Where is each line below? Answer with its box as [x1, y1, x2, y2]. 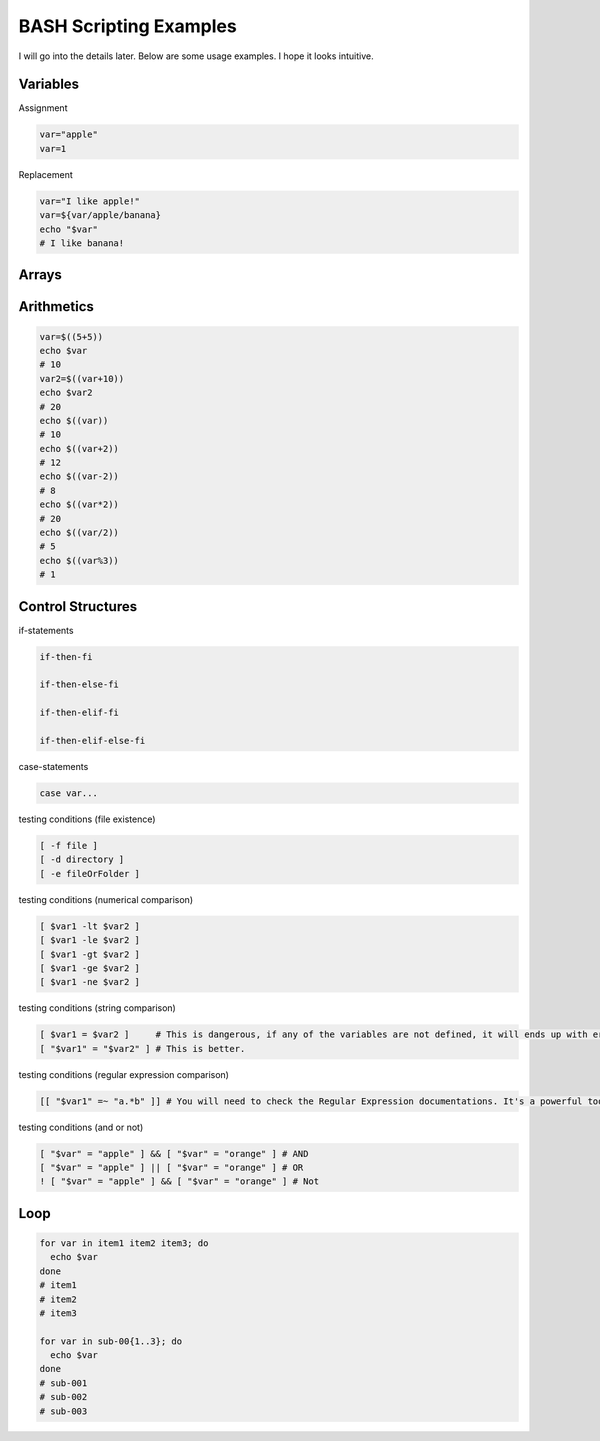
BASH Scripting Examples [18, 15, 237, 37]
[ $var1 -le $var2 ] [39, 935, 140, 946]
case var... [39, 788, 99, 799]
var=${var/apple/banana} [39, 210, 162, 221]
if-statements [18, 624, 74, 636]
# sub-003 [39, 1405, 88, 1417]
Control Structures [18, 598, 138, 615]
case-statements [18, 761, 89, 773]
